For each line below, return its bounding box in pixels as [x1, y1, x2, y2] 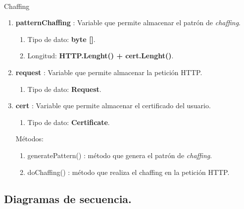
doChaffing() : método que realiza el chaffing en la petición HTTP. [27, 167, 230, 177]
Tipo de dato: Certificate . [27, 117, 110, 127]
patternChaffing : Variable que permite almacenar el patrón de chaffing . [15, 17, 241, 28]
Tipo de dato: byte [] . [27, 34, 96, 44]
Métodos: [15, 133, 44, 144]
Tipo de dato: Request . [27, 84, 101, 94]
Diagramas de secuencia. [4, 191, 132, 206]
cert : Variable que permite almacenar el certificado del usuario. [15, 100, 211, 111]
